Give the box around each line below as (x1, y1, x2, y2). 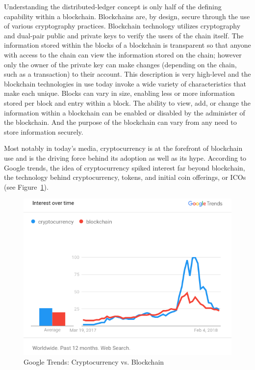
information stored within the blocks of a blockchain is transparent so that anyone (4, 40, 251, 50)
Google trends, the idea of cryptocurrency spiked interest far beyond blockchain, (4, 162, 245, 172)
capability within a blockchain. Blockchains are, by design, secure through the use (4, 11, 250, 21)
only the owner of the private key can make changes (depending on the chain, (4, 59, 237, 69)
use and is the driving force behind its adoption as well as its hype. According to (4, 152, 247, 163)
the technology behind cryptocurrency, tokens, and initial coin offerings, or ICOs (4, 172, 246, 182)
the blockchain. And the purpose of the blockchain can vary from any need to (4, 117, 237, 127)
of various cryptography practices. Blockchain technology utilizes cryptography (4, 21, 241, 31)
